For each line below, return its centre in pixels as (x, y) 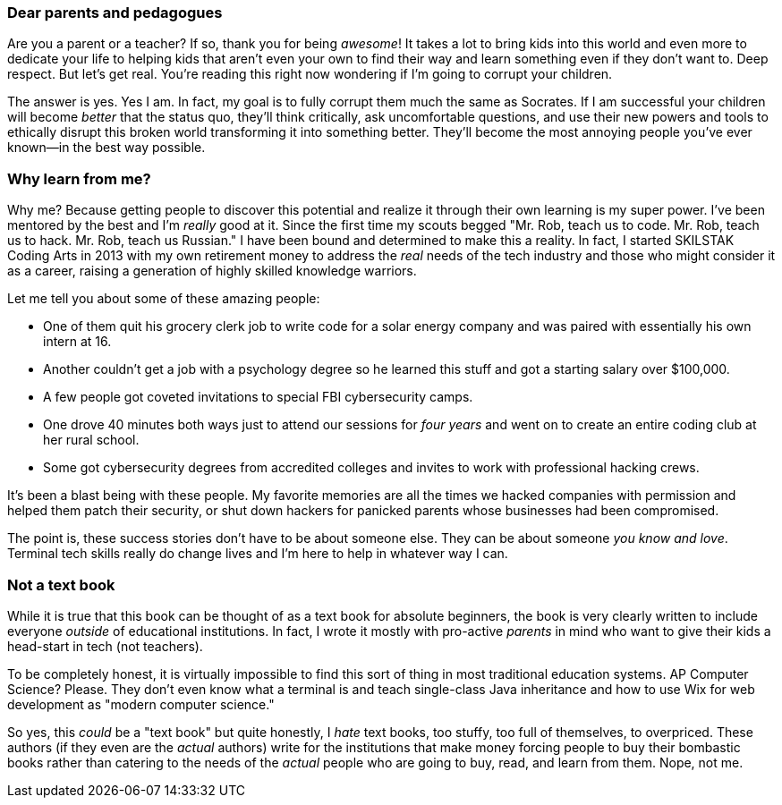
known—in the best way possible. (106, 148)
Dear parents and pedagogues (115, 13)
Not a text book (61, 585)
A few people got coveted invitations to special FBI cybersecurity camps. (258, 397)
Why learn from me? (79, 178)
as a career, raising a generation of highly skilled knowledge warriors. (212, 271)
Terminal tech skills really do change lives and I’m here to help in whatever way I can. (258, 554)
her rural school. (91, 440)
